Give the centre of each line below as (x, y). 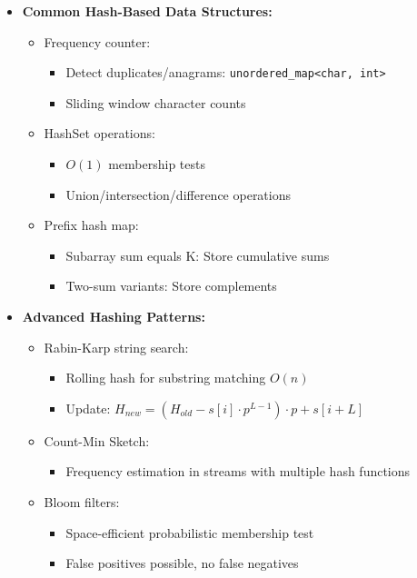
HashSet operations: (99, 133)
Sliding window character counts (156, 102)
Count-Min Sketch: (97, 440)
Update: (88, 408)
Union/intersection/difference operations (179, 194)
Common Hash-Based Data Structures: (147, 11)
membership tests (157, 164)
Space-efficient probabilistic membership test (190, 532)
